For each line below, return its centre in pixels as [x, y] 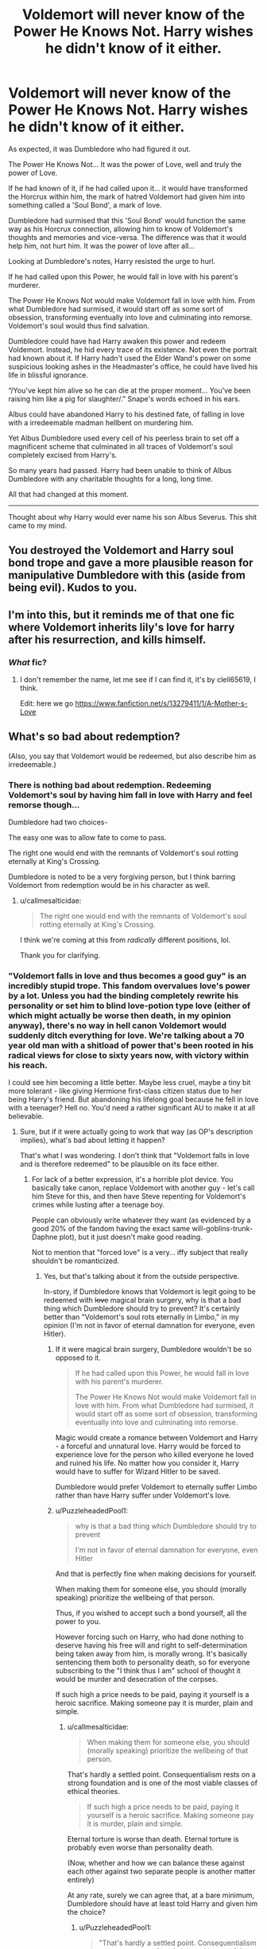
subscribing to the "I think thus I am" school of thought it [148, 1671]
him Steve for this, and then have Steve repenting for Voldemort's [139, 1196]
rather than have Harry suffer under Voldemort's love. [143, 1495]
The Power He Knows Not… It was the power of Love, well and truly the [125, 164]
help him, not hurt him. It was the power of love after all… [102, 246]
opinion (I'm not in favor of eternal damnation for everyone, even [149, 1326]
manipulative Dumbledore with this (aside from [127, 575]
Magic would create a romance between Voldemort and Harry [157, 1438]
